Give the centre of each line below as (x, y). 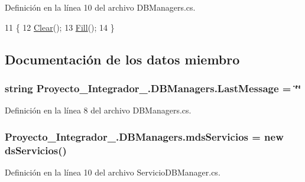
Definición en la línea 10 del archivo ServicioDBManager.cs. (113, 172)
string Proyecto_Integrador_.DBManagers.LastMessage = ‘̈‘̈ (153, 88)
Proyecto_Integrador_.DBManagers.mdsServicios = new (144, 136)
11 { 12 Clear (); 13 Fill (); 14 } (60, 27)
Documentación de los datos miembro (122, 59)
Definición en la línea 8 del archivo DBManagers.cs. (98, 110)
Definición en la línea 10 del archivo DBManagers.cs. (100, 7)
